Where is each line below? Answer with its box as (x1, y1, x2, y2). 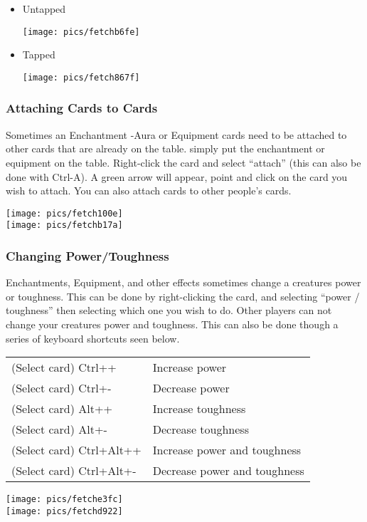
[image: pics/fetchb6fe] (22, 26, 140, 37)
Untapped (22, 1, 66, 16)
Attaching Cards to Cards (6, 99, 158, 117)
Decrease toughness (152, 421, 249, 438)
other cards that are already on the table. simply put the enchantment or (6, 141, 325, 156)
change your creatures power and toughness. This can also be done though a (6, 317, 339, 331)
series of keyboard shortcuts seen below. (6, 330, 180, 345)
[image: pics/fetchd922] (6, 506, 123, 516)
